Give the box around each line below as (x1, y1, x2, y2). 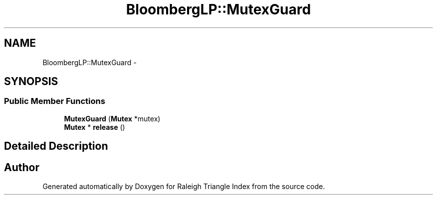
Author (4, 161, 39, 174)
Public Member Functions (4, 96, 105, 106)
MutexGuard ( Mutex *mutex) (64, 114, 161, 123)
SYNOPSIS (4, 75, 58, 88)
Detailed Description (4, 140, 108, 153)
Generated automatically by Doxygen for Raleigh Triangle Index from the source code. (42, 182, 325, 191)
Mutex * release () (64, 122, 125, 131)
